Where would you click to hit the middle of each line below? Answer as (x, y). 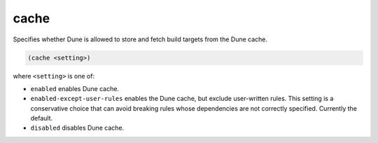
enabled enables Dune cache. (75, 88)
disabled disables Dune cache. (77, 128)
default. (42, 118)
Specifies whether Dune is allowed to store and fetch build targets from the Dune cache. (140, 39)
